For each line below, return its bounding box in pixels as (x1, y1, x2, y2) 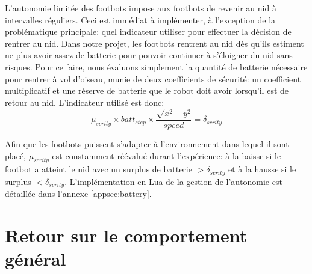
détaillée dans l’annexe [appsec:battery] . (5, 187, 152, 200)
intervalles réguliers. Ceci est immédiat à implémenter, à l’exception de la (5, 13, 276, 26)
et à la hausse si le (228, 163, 296, 175)
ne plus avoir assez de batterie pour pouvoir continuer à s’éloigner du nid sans (5, 49, 293, 61)
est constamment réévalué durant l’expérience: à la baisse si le (52, 149, 281, 162)
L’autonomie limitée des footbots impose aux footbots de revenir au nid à (5, 2, 276, 14)
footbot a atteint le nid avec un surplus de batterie (5, 163, 192, 175)
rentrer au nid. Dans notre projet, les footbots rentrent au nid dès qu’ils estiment (5, 37, 304, 49)
